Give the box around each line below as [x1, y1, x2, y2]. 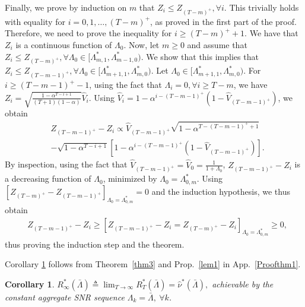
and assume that [187, 38, 247, 50]
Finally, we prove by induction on [5, 1, 127, 13]
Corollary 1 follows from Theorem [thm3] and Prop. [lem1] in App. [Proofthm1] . [5, 258, 301, 270]
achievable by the [212, 277, 274, 290]
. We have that [244, 27, 298, 39]
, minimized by [103, 172, 157, 185]
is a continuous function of [15, 38, 112, 50]
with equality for [5, 15, 65, 27]
